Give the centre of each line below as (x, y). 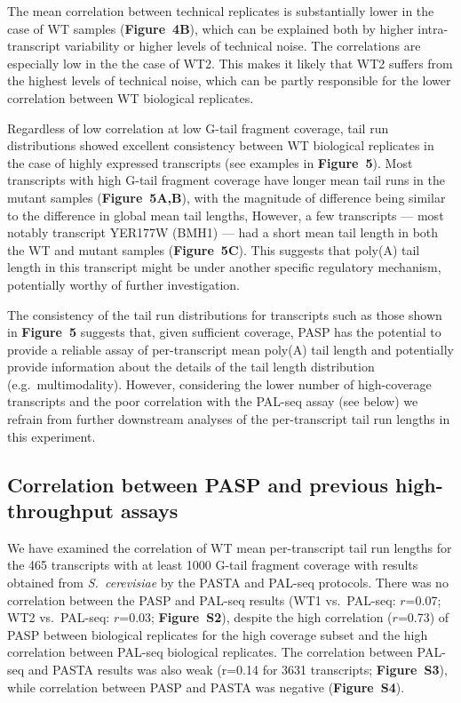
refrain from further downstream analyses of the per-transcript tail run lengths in (229, 419)
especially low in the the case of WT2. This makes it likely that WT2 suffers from (230, 63)
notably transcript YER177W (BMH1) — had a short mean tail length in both (223, 232)
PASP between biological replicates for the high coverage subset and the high (218, 634)
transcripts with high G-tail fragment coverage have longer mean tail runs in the (226, 180)
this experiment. (52, 436)
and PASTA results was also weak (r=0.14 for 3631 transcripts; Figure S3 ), (238, 669)
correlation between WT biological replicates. (131, 97)
